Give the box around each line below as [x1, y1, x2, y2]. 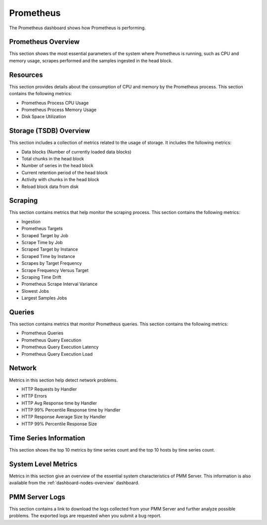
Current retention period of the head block [21, 169, 108, 176]
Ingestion [21, 218, 41, 224]
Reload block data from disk [21, 184, 79, 190]
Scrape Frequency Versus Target [21, 267, 89, 273]
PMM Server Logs [9, 493, 65, 501]
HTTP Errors [21, 393, 47, 399]
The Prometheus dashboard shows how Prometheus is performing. [9, 25, 146, 31]
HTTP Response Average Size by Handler [21, 414, 106, 420]
